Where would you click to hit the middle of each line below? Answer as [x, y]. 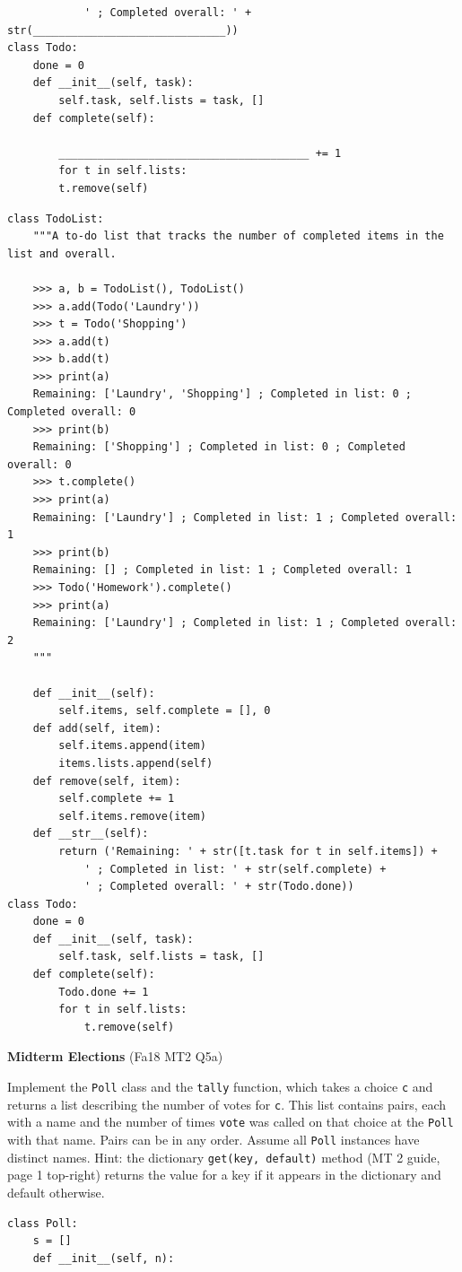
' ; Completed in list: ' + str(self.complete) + [235, 869]
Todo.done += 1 [104, 992]
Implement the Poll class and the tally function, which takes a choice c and [220, 1087]
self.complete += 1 [117, 799]
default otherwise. [56, 1192]
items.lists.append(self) [136, 763]
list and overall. [62, 253]
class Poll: [43, 1223]
